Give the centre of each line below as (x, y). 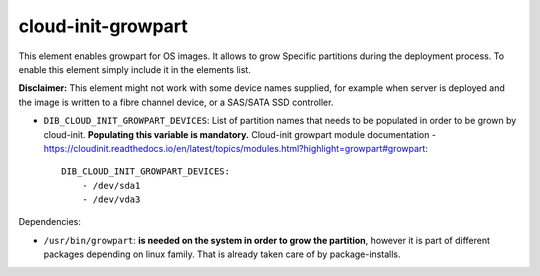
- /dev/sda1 (111, 185)
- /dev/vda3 (111, 199)
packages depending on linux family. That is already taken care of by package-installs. (222, 254)
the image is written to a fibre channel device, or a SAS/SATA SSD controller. (176, 102)
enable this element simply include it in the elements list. (135, 69)
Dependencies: (50, 222)
